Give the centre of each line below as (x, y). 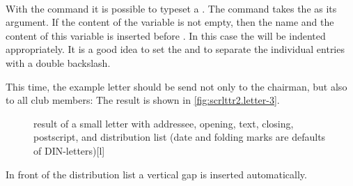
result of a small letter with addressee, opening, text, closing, (164, 123)
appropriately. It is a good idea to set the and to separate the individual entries (175, 49)
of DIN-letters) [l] (69, 150)
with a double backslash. (58, 62)
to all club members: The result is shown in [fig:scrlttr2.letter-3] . (143, 100)
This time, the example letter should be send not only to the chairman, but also (176, 86)
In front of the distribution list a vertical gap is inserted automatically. (156, 174)
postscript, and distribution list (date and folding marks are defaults (180, 137)
